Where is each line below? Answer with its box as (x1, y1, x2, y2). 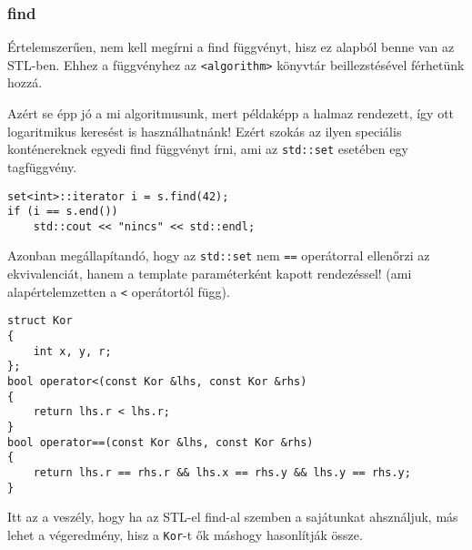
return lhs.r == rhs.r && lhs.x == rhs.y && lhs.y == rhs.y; (33, 465, 411, 479)
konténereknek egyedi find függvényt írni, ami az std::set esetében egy (7, 139, 408, 158)
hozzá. (7, 73, 43, 92)
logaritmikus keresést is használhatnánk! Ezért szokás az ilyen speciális (7, 121, 402, 140)
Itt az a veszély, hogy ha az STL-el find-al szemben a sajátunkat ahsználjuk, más (7, 507, 458, 526)
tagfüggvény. (7, 157, 77, 176)
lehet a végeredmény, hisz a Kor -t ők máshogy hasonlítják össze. (7, 525, 363, 544)
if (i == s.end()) (7, 205, 118, 219)
